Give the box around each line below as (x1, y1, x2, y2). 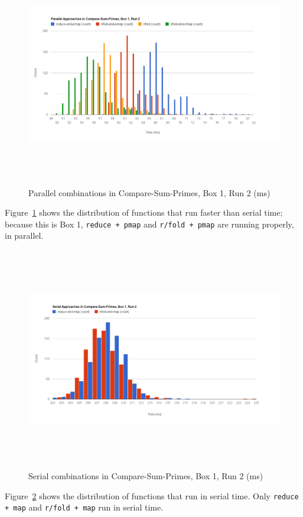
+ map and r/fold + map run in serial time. (5, 501, 164, 513)
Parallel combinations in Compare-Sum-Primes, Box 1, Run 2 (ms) (28, 186, 271, 199)
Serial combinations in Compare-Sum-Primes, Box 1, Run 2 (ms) (28, 470, 263, 482)
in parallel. (5, 229, 44, 242)
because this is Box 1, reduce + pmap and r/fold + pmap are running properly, (5, 217, 294, 230)
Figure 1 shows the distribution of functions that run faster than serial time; (5, 206, 283, 219)
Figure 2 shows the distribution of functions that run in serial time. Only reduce (5, 489, 299, 502)
